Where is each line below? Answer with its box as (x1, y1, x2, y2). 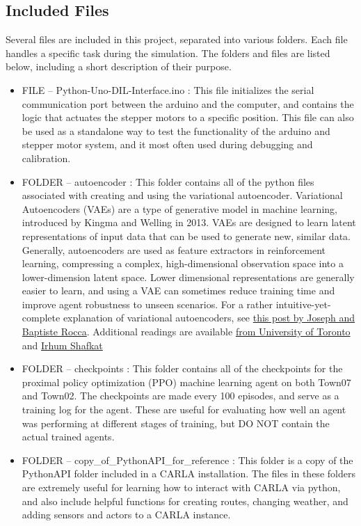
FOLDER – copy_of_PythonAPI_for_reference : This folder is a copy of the (22, 452, 353, 467)
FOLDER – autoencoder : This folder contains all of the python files (22, 174, 314, 189)
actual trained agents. (22, 429, 115, 444)
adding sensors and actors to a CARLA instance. (22, 507, 231, 522)
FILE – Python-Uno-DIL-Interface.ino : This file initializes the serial (22, 82, 314, 97)
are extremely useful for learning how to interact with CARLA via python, (22, 480, 341, 495)
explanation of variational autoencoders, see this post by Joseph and (63, 310, 355, 325)
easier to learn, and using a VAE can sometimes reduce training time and (22, 283, 335, 298)
